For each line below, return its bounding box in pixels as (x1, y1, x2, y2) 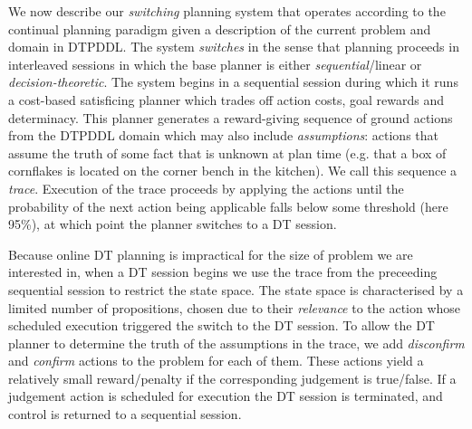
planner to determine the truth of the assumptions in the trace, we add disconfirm (8, 333, 465, 352)
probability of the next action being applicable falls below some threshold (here (8, 196, 448, 215)
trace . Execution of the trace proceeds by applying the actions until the (8, 178, 404, 197)
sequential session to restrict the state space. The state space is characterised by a (8, 280, 464, 299)
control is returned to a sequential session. (8, 405, 242, 424)
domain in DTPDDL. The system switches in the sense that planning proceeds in (8, 37, 459, 56)
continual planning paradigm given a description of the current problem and (8, 19, 431, 38)
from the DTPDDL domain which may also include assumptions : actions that (8, 126, 438, 145)
